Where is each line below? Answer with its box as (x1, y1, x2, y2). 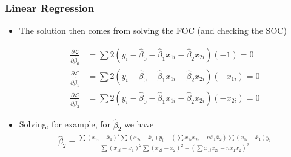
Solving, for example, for (19, 118, 111, 130)
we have (124, 118, 154, 130)
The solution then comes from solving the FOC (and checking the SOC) (19, 24, 287, 37)
